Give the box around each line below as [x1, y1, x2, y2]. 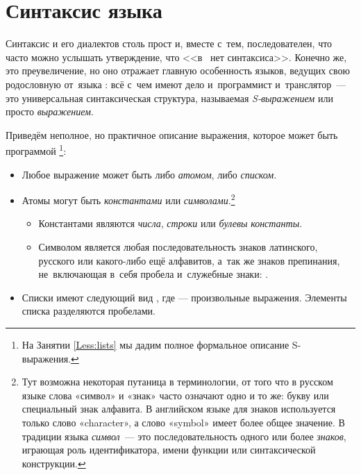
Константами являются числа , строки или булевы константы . [38, 216, 303, 231]
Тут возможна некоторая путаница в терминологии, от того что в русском [22, 374, 333, 389]
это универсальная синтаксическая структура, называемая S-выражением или [6, 90, 333, 105]
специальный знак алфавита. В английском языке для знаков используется [22, 401, 336, 416]
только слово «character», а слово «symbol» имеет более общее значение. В [22, 415, 345, 429]
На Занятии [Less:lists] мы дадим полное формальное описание [22, 337, 289, 351]
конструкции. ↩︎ [22, 456, 86, 470]
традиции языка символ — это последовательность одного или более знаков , [22, 428, 346, 443]
